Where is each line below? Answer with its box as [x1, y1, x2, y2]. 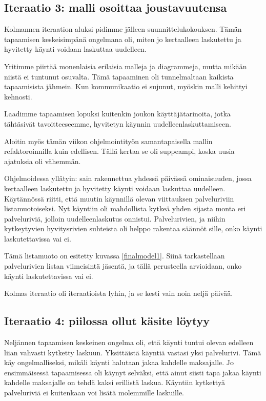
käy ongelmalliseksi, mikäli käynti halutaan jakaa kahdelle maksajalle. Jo [4, 357, 234, 368]
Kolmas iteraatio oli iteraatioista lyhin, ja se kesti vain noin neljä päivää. [4, 288, 233, 298]
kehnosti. [4, 91, 32, 102]
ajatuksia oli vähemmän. [4, 155, 81, 166]
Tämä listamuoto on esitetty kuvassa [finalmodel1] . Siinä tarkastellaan [4, 250, 225, 261]
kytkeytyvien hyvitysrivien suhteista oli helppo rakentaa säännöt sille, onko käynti [4, 223, 262, 234]
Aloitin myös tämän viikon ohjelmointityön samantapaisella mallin [4, 135, 213, 146]
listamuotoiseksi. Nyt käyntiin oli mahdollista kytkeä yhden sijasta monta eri [4, 203, 246, 214]
